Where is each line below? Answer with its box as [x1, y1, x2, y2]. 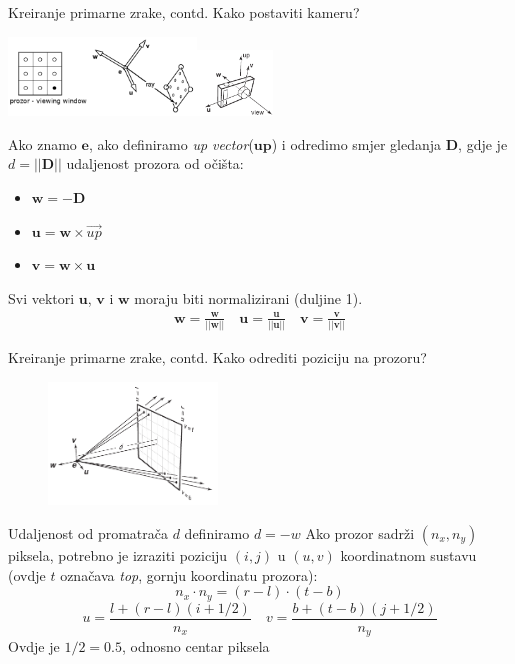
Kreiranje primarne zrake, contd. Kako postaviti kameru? [8, 2, 360, 22]
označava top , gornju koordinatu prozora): [60, 564, 318, 585]
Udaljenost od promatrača [8, 523, 169, 543]
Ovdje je [8, 636, 60, 657]
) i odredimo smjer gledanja [271, 133, 442, 154]
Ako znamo [8, 133, 77, 154]
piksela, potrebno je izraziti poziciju [8, 545, 228, 565]
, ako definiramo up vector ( [88, 133, 254, 154]
